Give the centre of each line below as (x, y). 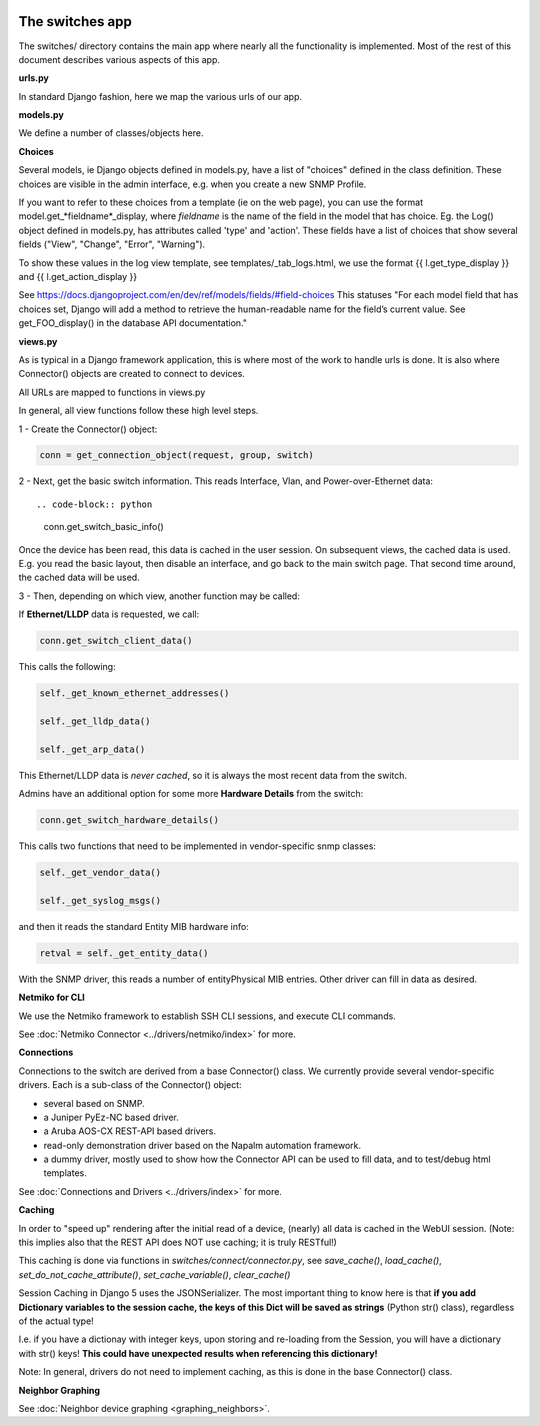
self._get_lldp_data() (95, 721)
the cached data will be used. (79, 577)
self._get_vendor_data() (100, 873)
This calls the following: (67, 667)
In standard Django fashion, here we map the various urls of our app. (160, 96)
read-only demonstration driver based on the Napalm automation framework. (202, 1145)
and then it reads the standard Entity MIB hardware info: (133, 926)
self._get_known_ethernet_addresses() (134, 693)
